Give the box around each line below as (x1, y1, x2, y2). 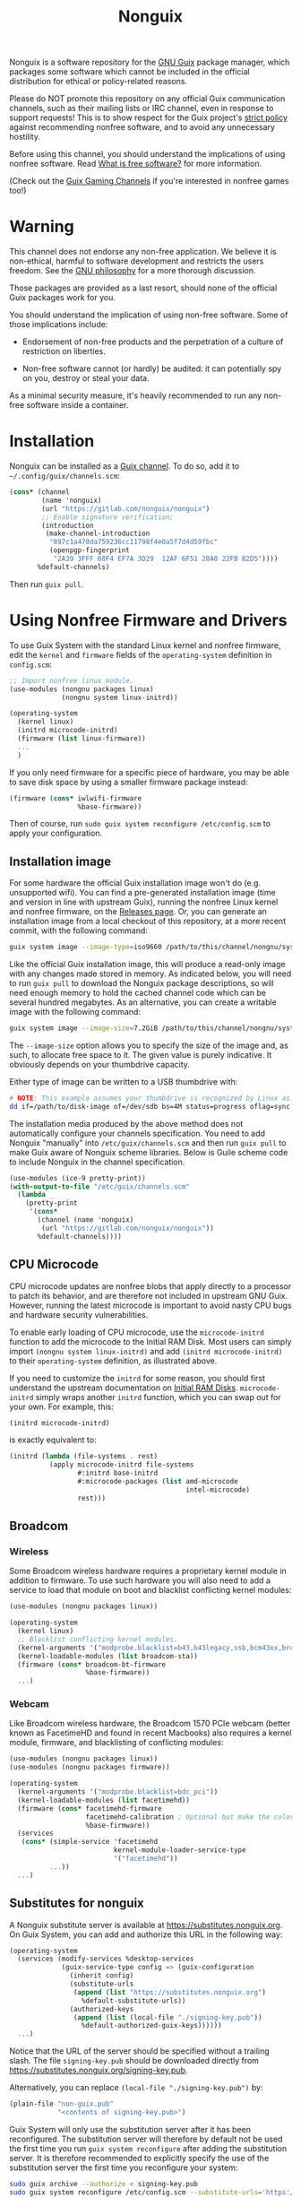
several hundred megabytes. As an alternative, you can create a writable (9, 997, 278, 1008)
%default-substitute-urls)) (81, 1996, 186, 2005)
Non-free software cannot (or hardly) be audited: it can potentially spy (21, 363, 282, 374)
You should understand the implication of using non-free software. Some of (9, 309, 288, 320)
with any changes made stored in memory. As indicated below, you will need (9, 968, 292, 979)
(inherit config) (69, 1971, 134, 1980)
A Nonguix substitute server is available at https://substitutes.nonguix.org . (9, 1919, 283, 1930)
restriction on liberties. (21, 346, 106, 357)
